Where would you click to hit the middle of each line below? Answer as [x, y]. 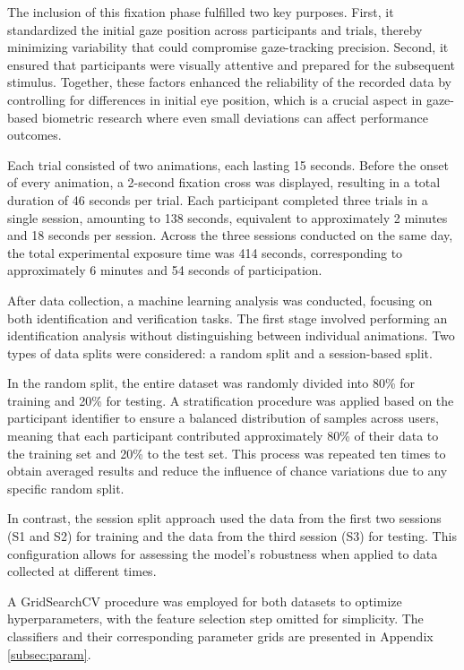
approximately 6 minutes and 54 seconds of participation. [165, 270]
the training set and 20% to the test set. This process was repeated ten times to [227, 453]
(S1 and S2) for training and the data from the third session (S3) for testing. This [232, 536]
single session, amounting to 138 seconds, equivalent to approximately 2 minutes [228, 217]
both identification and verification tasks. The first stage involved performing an [228, 318]
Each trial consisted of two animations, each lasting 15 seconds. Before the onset [228, 164]
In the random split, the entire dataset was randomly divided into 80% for [211, 383]
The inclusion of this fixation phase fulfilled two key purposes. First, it [201, 12]
